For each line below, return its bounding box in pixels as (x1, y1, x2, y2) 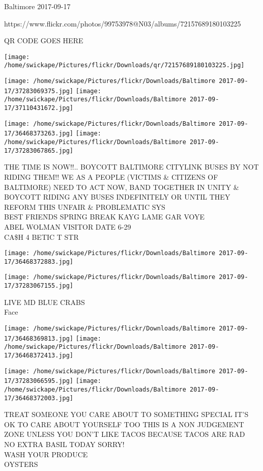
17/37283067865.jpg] (4, 147, 74, 154)
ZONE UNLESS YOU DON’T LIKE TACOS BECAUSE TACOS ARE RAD (4, 429, 245, 439)
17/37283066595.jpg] (4, 377, 74, 385)
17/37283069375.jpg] (4, 87, 74, 95)
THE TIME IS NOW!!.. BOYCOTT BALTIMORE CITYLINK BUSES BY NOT (4, 161, 259, 172)
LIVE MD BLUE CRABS (4, 296, 85, 307)
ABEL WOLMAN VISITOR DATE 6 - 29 (4, 221, 131, 232)
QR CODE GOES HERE (4, 35, 83, 46)
